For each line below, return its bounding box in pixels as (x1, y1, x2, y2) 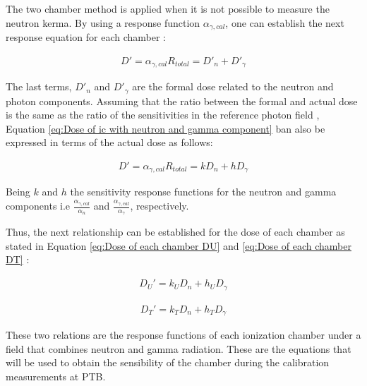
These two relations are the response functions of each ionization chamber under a (6, 327, 361, 342)
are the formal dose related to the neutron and (132, 79, 334, 94)
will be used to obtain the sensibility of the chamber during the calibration (6, 355, 330, 370)
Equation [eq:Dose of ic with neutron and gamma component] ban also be (6, 121, 325, 135)
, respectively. (130, 198, 189, 213)
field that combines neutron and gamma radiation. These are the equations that (6, 341, 351, 356)
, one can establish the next (225, 15, 344, 30)
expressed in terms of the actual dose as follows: (6, 135, 213, 150)
